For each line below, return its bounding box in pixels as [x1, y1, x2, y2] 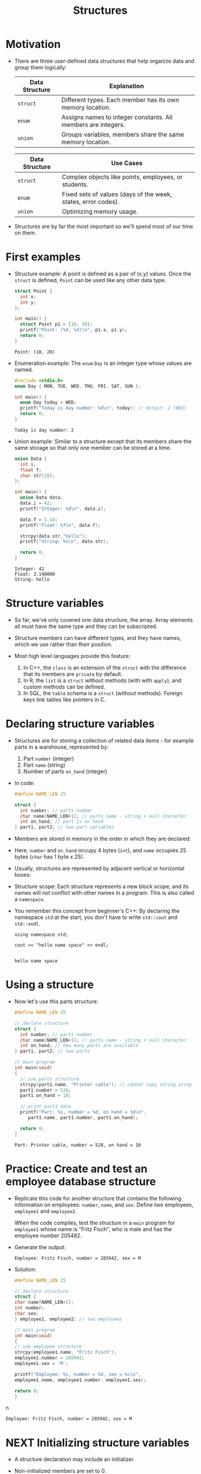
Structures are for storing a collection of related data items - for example [14, 737, 194, 744]
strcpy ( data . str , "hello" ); [20, 533, 88, 539]
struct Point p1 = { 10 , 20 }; [20, 321, 93, 328]
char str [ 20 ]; [20, 473, 55, 479]
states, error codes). [62, 197, 119, 206]
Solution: [14, 1265, 37, 1273]
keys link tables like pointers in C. [23, 696, 106, 703]
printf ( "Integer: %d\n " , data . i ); [20, 506, 106, 512]
